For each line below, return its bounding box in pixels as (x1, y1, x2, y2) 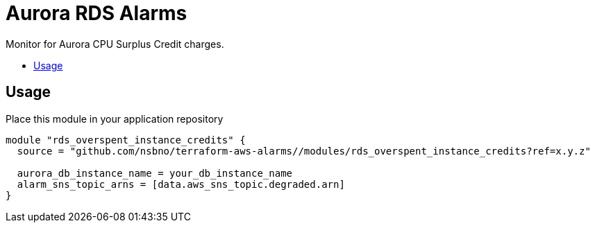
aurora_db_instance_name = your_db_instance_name (17, 167, 293, 179)
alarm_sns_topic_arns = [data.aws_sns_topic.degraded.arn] (17, 178, 345, 190)
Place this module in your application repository (6, 112, 224, 125)
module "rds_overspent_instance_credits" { (6, 134, 246, 146)
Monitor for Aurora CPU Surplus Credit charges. (6, 37, 224, 50)
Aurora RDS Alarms (6, 1, 187, 25)
